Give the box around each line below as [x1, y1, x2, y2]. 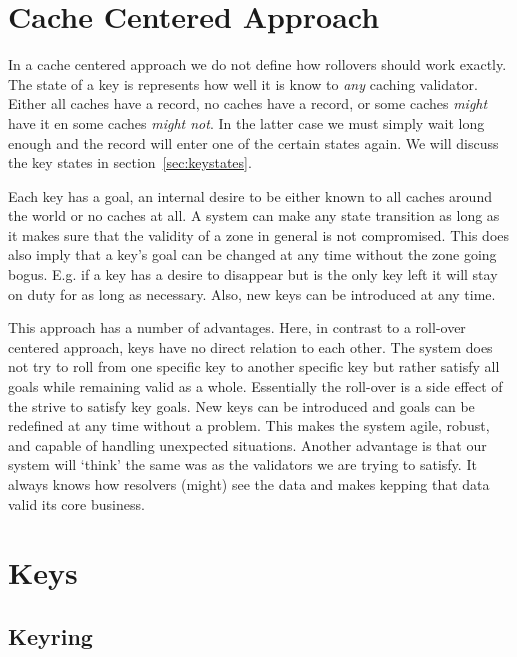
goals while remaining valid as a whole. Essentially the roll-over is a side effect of [8, 376, 503, 397]
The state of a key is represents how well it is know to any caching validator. [8, 73, 478, 94]
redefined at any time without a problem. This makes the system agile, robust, [8, 415, 490, 436]
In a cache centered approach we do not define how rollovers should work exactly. [8, 54, 507, 75]
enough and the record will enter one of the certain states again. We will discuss [8, 132, 499, 153]
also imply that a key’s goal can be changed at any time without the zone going [8, 244, 497, 265]
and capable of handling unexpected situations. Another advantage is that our [8, 434, 487, 455]
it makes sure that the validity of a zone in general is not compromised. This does [8, 224, 510, 245]
